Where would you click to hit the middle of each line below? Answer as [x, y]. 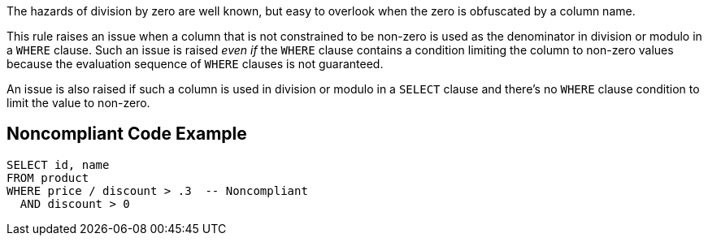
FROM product [48, 177]
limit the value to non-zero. [78, 103]
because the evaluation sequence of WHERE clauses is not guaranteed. [195, 64]
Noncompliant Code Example [127, 134]
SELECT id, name [58, 164]
